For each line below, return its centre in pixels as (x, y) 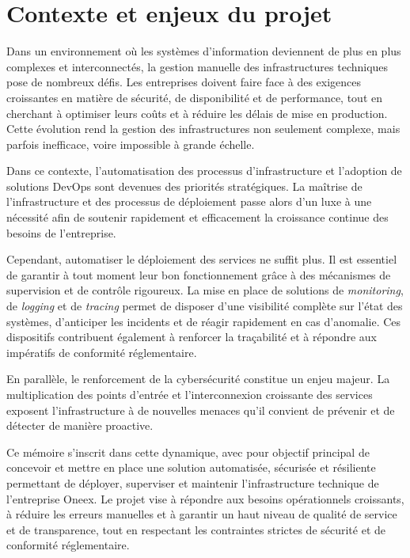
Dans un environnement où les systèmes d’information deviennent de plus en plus (204, 51)
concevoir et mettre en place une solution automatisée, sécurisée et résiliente (191, 467)
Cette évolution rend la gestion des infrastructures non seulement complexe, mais (203, 129)
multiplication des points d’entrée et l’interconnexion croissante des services (190, 394)
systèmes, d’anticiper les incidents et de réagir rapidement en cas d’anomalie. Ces (204, 321)
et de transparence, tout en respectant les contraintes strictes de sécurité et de (196, 529)
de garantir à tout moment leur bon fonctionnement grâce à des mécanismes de (199, 274)
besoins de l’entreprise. (61, 232)
